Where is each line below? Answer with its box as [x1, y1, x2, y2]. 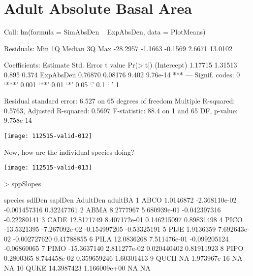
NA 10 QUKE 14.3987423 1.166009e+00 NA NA [4, 262, 151, 273]
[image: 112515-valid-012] [4, 132, 92, 139]
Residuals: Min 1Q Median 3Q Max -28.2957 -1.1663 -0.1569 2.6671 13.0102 [4, 43, 232, 53]
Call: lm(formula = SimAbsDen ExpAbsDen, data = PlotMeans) [4, 27, 206, 37]
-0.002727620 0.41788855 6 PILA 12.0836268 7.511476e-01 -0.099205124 [13, 233, 229, 243]
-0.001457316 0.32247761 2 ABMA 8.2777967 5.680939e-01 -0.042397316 [4, 204, 221, 214]
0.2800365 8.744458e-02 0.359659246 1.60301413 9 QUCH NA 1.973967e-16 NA [4, 252, 243, 263]
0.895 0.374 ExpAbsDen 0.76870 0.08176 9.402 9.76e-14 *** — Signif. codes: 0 [4, 69, 240, 79]
